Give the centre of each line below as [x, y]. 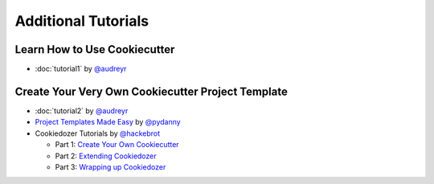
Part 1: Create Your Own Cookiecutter [117, 145]
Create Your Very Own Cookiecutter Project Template [151, 91]
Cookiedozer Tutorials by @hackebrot [98, 133]
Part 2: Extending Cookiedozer [106, 156]
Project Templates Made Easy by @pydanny [108, 122]
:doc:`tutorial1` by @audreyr [81, 69]
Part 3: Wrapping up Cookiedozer [111, 167]
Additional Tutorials [82, 21]
